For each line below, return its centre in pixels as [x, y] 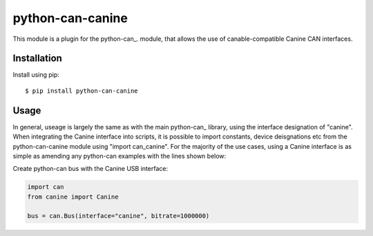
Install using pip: [36, 75]
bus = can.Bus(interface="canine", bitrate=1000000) [118, 216]
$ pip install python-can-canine [82, 91]
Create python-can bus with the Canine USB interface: [90, 169]
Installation [37, 58]
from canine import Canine [73, 197]
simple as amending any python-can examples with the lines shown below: [119, 156]
